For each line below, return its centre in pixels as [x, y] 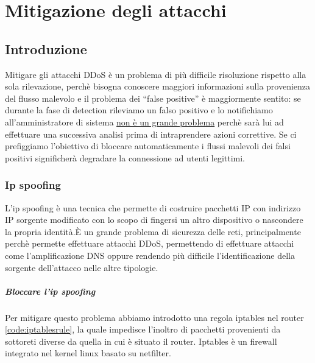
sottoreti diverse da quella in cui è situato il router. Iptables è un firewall [141, 341]
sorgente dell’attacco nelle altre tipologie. [82, 267]
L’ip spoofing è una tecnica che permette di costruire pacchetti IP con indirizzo [153, 207]
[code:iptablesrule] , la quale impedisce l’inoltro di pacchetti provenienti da [143, 329]
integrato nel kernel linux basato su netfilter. [88, 353]
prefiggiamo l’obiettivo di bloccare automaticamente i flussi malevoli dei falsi [148, 146]
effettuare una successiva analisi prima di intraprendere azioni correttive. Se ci [151, 134]
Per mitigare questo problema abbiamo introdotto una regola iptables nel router [154, 317]
